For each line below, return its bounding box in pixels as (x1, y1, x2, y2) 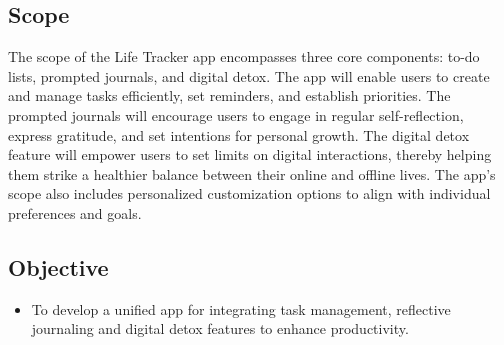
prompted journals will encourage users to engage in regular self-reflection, (8, 104, 464, 125)
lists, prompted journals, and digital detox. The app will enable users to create (8, 65, 490, 86)
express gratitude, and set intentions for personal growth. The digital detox (8, 124, 470, 145)
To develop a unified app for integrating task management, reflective (31, 298, 451, 319)
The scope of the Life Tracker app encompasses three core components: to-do (8, 46, 480, 67)
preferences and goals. (8, 202, 142, 223)
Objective (8, 251, 109, 282)
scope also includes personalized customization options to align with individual (8, 183, 491, 204)
